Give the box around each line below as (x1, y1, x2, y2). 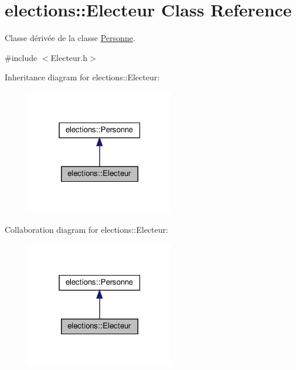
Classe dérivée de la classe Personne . (5, 32, 135, 44)
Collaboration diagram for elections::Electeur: (5, 223, 168, 236)
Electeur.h (50, 51, 88, 63)
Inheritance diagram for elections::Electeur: (5, 71, 160, 83)
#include (5, 51, 38, 63)
